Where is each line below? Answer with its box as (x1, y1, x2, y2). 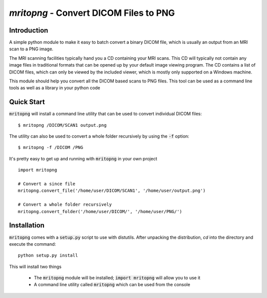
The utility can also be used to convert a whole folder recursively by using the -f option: (9, 133, 190, 139)
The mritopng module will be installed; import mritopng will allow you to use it (34, 275, 201, 281)
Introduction (9, 26, 48, 35)
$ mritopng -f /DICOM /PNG (18, 145, 84, 150)
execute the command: (9, 241, 56, 247)
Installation (9, 221, 44, 229)
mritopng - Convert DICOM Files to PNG (9, 7, 175, 18)
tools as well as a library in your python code (9, 85, 101, 91)
